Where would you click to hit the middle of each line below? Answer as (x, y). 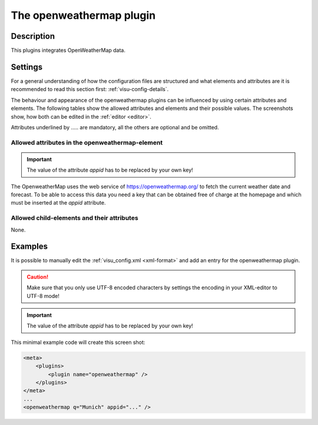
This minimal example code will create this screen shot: (78, 342)
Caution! (38, 277)
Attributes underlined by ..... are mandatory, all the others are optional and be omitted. (115, 127)
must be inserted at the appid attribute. (58, 203)
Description (33, 36)
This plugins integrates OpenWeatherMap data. (68, 51)
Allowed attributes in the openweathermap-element (87, 142)
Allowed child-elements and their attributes (74, 218)
